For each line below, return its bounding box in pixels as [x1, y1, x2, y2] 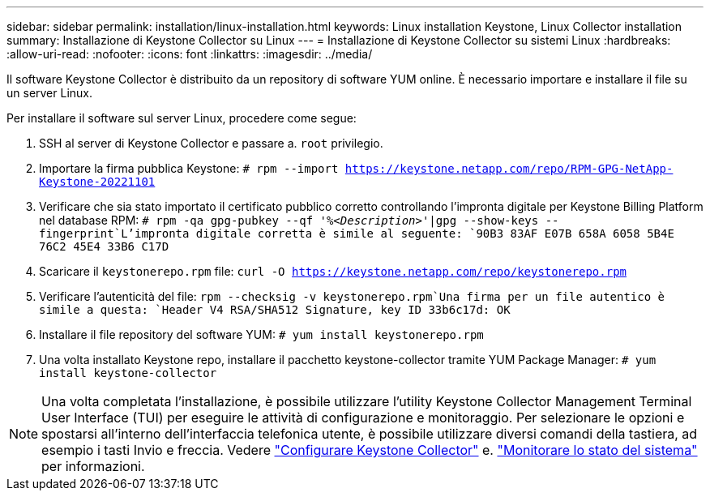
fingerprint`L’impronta [39, 227, 190, 240]
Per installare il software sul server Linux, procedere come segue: [6, 111, 357, 125]
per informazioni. [41, 458, 145, 474]
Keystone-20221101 [39, 175, 156, 188]
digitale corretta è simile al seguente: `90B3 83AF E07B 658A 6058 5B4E [195, 227, 674, 240]
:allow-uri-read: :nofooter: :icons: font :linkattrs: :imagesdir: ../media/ [6, 47, 373, 61]
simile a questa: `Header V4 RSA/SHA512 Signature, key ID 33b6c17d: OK [39, 303, 511, 316]
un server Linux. [6, 86, 93, 100]
